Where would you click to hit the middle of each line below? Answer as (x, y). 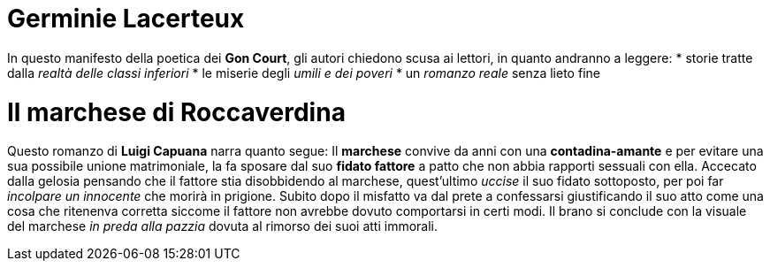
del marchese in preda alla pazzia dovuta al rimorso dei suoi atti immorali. (223, 226)
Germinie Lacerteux (126, 19)
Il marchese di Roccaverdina (176, 112)
